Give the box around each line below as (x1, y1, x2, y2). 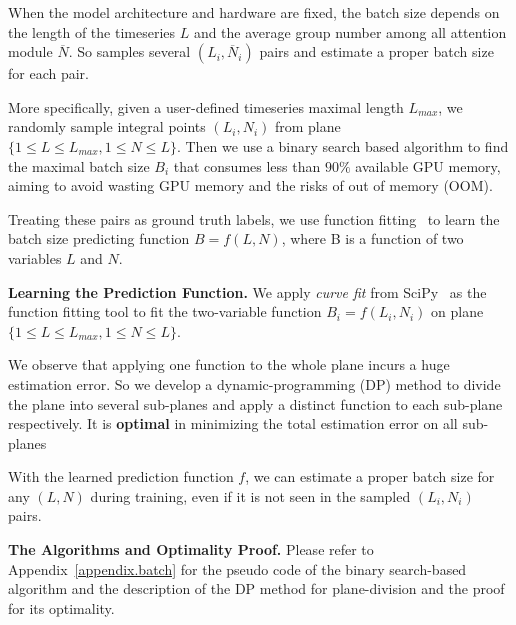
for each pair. (8, 63, 89, 84)
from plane (274, 116, 341, 137)
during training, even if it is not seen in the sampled (90, 485, 411, 506)
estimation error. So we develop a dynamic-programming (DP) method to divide (8, 373, 501, 394)
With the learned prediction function (8, 466, 234, 487)
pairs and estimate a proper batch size (259, 41, 494, 62)
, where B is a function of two (281, 228, 464, 249)
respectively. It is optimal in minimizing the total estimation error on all (8, 413, 458, 434)
